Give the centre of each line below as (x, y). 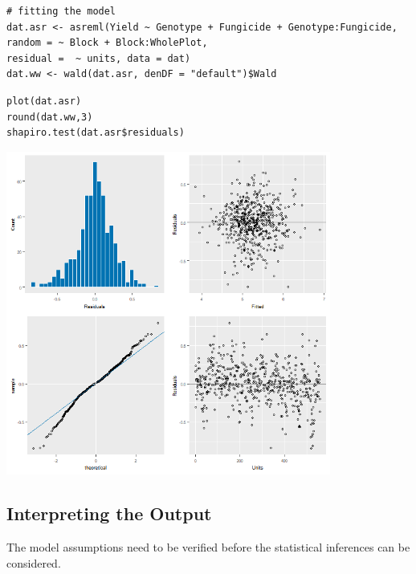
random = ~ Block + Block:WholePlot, (107, 43)
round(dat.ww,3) (50, 117)
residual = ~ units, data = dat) (99, 58)
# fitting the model (61, 11)
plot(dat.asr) (44, 101)
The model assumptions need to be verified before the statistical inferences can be (208, 547)
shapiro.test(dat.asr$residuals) (96, 133)
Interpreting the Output (109, 513)
